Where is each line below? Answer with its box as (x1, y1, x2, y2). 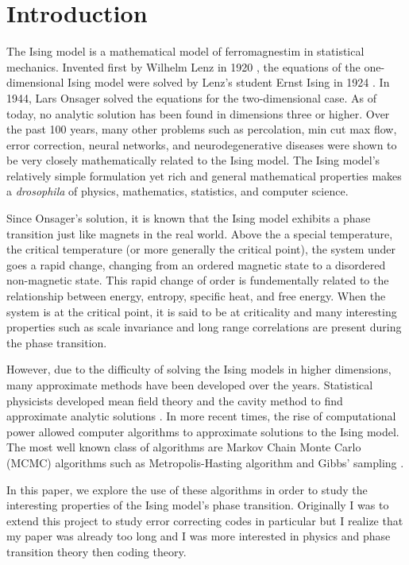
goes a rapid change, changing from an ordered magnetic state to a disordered (6, 256, 386, 273)
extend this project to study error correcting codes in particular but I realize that (6, 512, 403, 528)
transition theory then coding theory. (6, 543, 187, 559)
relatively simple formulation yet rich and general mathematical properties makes (6, 167, 402, 184)
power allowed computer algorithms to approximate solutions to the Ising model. (6, 423, 399, 439)
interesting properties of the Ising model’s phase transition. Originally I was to (6, 497, 389, 513)
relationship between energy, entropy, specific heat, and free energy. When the (6, 288, 386, 304)
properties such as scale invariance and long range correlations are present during (6, 319, 402, 335)
